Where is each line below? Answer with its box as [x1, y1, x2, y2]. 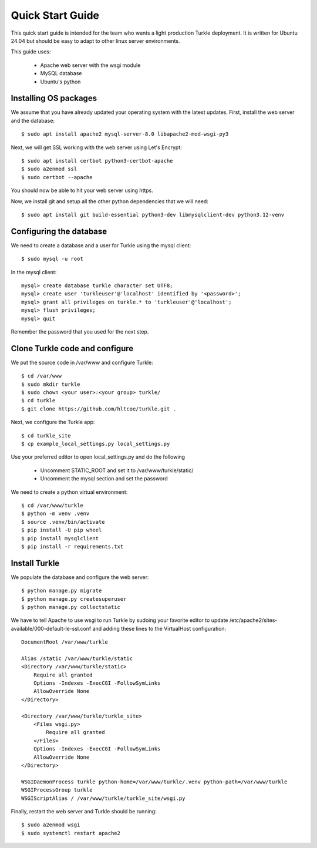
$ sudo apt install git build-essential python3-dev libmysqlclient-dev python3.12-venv [21, 211, 285, 218]
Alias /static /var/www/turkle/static [21, 655, 133, 662]
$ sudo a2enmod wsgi [21, 822, 80, 828]
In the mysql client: [11, 268, 57, 275]
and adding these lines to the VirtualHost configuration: [92, 625, 227, 632]
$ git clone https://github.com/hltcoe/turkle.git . [21, 405, 176, 412]
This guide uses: [11, 48, 51, 55]
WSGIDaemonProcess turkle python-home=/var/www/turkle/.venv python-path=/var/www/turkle [21, 778, 288, 785]
